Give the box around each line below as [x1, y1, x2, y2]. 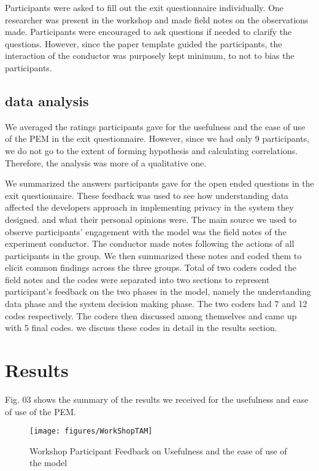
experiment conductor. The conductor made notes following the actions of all [5, 237, 294, 250]
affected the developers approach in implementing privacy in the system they [5, 201, 294, 214]
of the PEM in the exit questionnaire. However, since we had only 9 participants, [5, 132, 310, 145]
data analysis [5, 91, 89, 110]
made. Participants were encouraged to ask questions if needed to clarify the [5, 25, 292, 38]
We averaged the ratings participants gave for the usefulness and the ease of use [5, 120, 306, 133]
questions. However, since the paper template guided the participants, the [5, 37, 282, 50]
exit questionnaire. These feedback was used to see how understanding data [5, 189, 289, 201]
